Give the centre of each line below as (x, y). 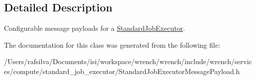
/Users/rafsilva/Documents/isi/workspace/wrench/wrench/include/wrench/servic (128, 61)
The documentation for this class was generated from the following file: (112, 44)
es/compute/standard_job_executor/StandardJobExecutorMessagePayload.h (122, 71)
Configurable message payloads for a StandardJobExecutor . (95, 28)
